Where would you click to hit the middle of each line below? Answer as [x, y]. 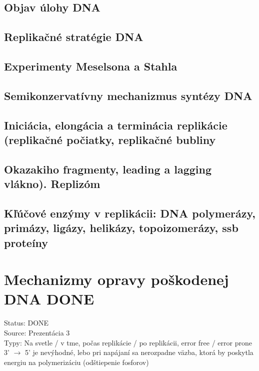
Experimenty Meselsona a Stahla [91, 66]
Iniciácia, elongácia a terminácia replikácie [116, 125]
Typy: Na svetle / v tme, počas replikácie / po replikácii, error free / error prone [128, 342]
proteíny [26, 242]
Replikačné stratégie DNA [74, 37]
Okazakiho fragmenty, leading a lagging [108, 169]
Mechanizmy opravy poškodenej [116, 279]
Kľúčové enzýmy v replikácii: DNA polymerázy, [130, 213]
